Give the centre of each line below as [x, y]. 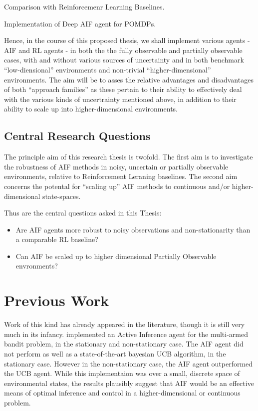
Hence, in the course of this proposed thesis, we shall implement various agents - [127, 40]
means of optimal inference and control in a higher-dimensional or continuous [122, 393]
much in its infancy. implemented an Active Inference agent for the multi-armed [126, 334]
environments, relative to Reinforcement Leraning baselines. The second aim [121, 176]
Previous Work [57, 300]
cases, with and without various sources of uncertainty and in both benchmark [124, 60]
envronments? [37, 266]
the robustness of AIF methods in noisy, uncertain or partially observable [116, 166]
